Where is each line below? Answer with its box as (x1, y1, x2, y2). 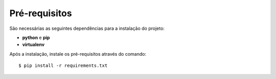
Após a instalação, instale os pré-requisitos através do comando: (9, 51, 147, 57)
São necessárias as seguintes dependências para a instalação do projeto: (9, 25, 165, 31)
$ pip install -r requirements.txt (18, 63, 108, 68)
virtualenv (22, 42, 45, 48)
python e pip (22, 34, 50, 41)
